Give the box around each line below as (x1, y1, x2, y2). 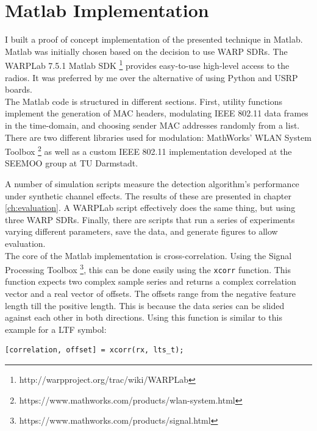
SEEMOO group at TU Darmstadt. (5, 157, 138, 169)
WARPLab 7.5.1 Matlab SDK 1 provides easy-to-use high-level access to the (5, 57, 290, 71)
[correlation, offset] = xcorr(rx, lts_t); (5, 346, 184, 355)
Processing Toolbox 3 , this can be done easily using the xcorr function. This (5, 262, 291, 276)
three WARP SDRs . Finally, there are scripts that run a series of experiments (5, 213, 295, 226)
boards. (5, 83, 32, 96)
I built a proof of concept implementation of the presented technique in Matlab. (5, 33, 303, 46)
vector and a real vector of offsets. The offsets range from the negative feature (5, 287, 296, 300)
